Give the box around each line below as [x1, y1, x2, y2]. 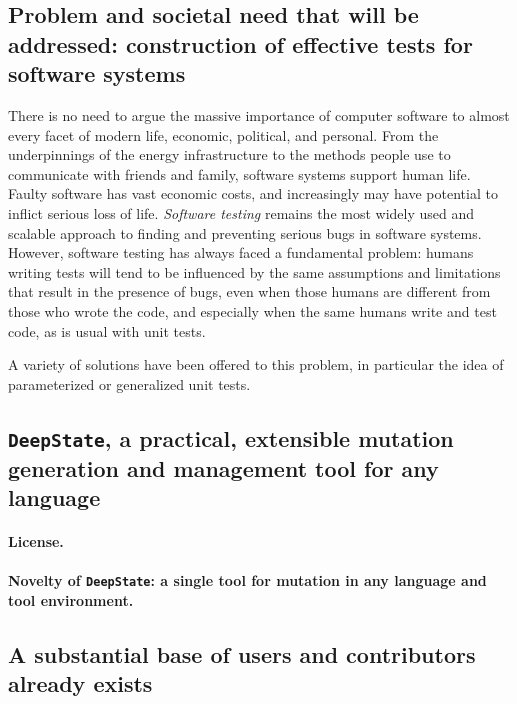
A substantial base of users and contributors [8, 638, 476, 669]
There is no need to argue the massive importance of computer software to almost [8, 104, 510, 125]
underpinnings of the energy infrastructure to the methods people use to [8, 144, 451, 165]
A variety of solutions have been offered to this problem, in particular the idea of [8, 354, 504, 375]
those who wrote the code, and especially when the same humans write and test [8, 300, 497, 321]
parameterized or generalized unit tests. [8, 373, 251, 394]
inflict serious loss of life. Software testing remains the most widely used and [8, 202, 475, 223]
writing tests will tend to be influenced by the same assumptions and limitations [8, 261, 501, 282]
